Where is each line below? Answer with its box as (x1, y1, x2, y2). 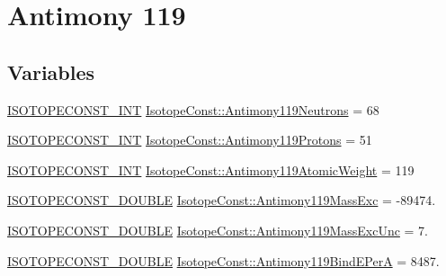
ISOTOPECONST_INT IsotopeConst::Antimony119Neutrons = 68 (7, 100, 379, 119)
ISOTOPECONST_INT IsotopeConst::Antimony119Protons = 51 (7, 130, 372, 149)
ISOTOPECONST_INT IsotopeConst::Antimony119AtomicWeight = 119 (7, 160, 415, 179)
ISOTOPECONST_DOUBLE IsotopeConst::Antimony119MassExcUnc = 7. (7, 220, 428, 239)
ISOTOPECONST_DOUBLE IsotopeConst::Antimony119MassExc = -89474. (7, 191, 436, 209)
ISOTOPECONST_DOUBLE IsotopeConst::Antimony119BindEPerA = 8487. (7, 251, 440, 270)
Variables (7, 58, 95, 85)
